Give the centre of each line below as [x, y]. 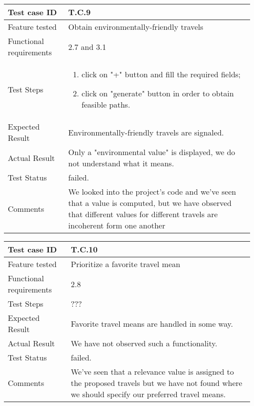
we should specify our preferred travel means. [148, 394]
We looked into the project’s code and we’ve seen [152, 192]
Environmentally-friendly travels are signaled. [146, 132]
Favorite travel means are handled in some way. [152, 323]
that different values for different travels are [143, 214]
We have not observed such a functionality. [144, 343]
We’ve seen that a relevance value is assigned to [152, 372]
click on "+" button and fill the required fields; [161, 74]
